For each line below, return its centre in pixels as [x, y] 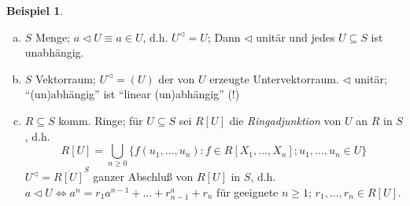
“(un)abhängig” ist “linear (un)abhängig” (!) [132, 94]
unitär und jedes [295, 37]
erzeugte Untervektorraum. [274, 78]
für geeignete [247, 191]
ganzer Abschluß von [143, 177]
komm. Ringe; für [101, 120]
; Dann [224, 37]
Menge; [53, 37]
